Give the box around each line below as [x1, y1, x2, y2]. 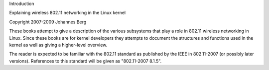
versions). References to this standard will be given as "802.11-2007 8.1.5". [9, 58, 162, 64]
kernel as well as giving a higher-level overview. [9, 42, 108, 48]
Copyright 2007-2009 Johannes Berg [9, 19, 87, 25]
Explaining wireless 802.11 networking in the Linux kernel [9, 10, 126, 16]
